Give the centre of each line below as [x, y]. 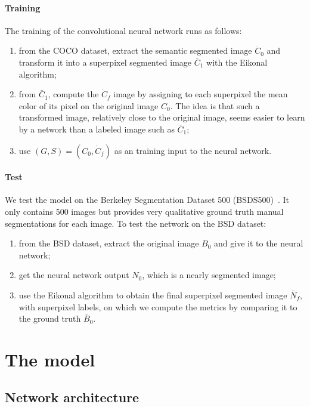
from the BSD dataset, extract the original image [109, 243]
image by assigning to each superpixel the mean [201, 94]
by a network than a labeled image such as [97, 129]
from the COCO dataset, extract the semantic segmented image [135, 50]
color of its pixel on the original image [89, 105]
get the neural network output [74, 275]
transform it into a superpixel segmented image [105, 62]
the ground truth [50, 318]
